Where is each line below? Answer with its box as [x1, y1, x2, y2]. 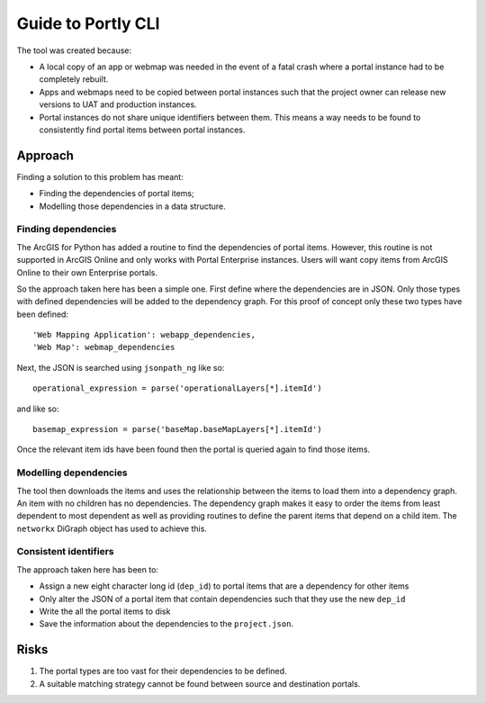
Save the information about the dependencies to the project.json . [39, 618, 294, 629]
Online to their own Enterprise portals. [16, 266, 157, 278]
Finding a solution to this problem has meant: [16, 171, 184, 182]
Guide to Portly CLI [16, 14, 160, 33]
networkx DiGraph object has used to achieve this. [16, 523, 207, 534]
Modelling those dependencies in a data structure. [39, 201, 226, 212]
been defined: [16, 309, 69, 320]
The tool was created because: [16, 45, 132, 56]
